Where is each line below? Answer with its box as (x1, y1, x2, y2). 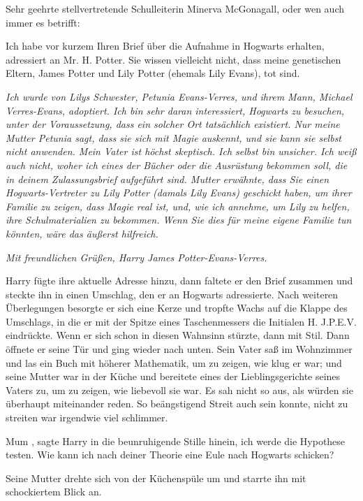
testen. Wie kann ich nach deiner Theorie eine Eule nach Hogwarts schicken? (6, 447, 334, 462)
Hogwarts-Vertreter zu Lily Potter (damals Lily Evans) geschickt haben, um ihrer (6, 185, 352, 200)
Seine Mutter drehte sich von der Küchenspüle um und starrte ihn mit (6, 470, 306, 485)
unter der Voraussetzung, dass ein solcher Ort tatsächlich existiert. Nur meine (6, 117, 340, 131)
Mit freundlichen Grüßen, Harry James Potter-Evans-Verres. (6, 249, 267, 264)
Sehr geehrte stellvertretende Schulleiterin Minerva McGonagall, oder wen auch (6, 1, 345, 15)
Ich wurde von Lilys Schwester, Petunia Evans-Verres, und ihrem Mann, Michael (6, 89, 353, 103)
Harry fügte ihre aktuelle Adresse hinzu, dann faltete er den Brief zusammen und (6, 273, 353, 288)
